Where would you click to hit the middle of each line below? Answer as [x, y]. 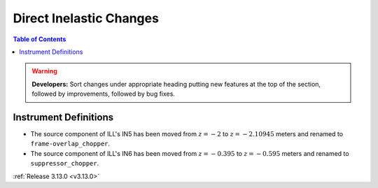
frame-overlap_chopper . [70, 144]
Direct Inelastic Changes [86, 18]
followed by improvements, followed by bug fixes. [103, 94]
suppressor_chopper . [65, 164]
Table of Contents [40, 39]
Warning [44, 71]
